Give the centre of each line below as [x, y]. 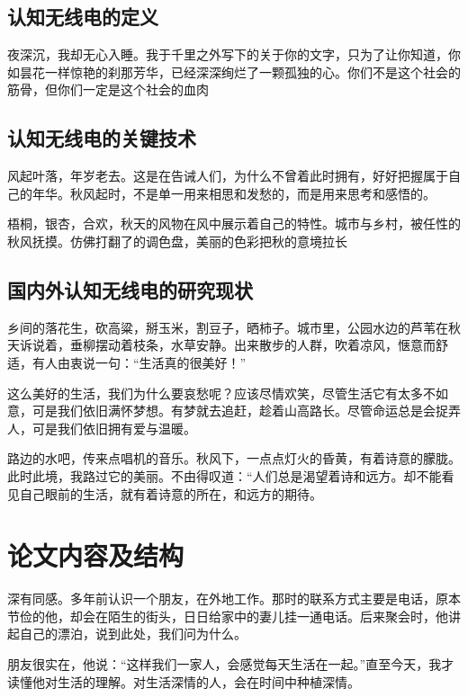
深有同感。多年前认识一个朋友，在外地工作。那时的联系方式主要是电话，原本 [234, 599]
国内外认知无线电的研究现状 [130, 289]
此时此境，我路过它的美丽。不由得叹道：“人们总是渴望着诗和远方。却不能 [225, 475]
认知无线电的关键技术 [102, 138]
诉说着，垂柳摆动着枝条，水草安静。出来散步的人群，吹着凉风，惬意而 [227, 345]
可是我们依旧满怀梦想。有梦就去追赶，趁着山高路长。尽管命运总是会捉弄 [246, 411]
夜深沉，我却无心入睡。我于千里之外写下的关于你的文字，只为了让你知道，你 [234, 54]
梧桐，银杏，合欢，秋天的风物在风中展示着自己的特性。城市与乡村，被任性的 [234, 223]
